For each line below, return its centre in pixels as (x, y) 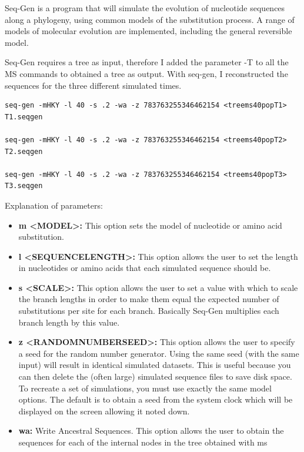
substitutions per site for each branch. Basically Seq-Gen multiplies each (149, 311)
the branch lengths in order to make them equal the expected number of (149, 299)
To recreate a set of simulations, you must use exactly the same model (145, 388)
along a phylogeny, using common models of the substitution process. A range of (150, 19)
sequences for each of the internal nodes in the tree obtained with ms (143, 442)
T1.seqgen (24, 117)
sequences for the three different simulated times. (93, 85)
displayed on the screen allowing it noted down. (104, 411)
